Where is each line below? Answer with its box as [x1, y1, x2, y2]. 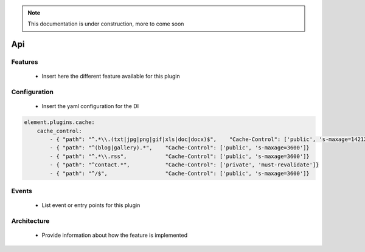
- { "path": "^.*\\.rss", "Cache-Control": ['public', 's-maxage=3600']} [49, 152, 310, 160]
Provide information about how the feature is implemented [41, 231, 188, 239]
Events [11, 187, 33, 195]
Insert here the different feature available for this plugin [41, 73, 181, 80]
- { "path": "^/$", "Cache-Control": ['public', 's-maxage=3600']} [49, 170, 310, 177]
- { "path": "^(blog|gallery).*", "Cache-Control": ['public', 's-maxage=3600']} [49, 145, 310, 151]
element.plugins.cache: [24, 119, 96, 126]
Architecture [11, 216, 50, 225]
